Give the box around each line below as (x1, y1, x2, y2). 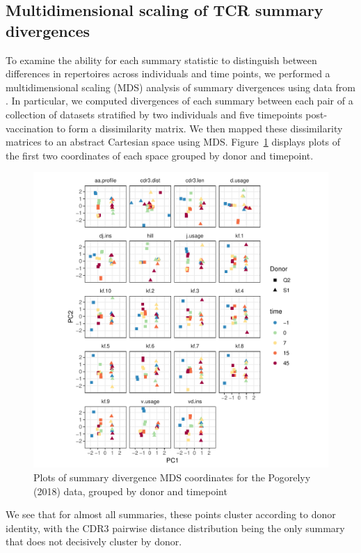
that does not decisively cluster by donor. (6, 534, 182, 549)
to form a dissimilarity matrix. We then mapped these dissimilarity (56, 120, 343, 135)
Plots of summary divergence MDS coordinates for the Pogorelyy (33, 469, 311, 484)
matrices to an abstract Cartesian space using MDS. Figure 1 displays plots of (6, 134, 341, 149)
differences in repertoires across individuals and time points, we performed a (6, 66, 330, 81)
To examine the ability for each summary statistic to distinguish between (6, 52, 317, 67)
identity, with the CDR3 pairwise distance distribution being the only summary (6, 520, 345, 535)
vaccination (6, 120, 54, 135)
